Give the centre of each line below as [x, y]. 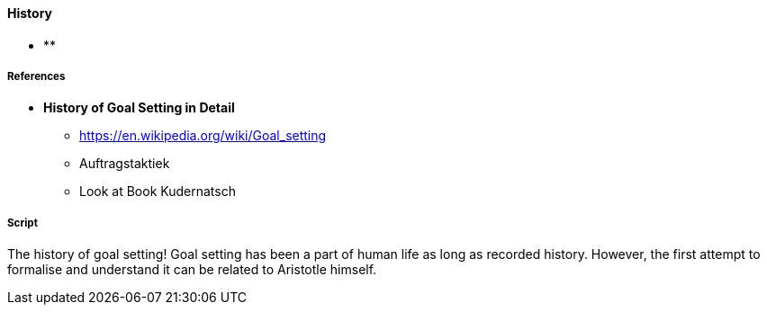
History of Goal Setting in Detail [139, 108]
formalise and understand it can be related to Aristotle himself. [192, 270]
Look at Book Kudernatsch [158, 192]
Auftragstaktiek [125, 164]
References [36, 76]
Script [23, 223]
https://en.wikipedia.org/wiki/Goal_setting [203, 136]
